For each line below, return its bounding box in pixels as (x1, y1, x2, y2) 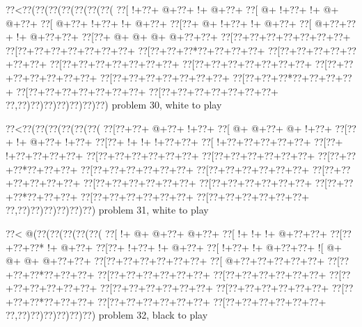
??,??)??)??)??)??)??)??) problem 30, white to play (6, 97, 222, 112)
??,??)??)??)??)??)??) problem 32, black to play (6, 308, 208, 322)
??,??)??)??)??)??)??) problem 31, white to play (6, 202, 209, 217)
